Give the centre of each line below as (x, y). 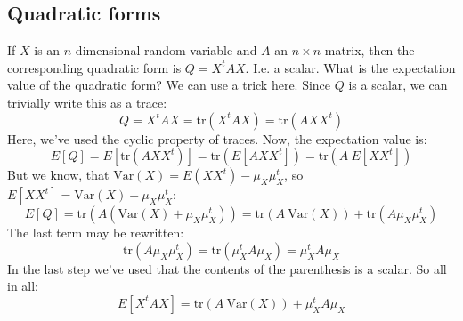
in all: (23, 286)
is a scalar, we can (398, 85)
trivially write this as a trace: (87, 102)
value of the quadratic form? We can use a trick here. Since (169, 85)
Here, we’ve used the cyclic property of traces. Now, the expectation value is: (217, 138)
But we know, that (58, 175)
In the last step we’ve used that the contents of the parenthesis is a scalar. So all (227, 268)
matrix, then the (370, 50)
